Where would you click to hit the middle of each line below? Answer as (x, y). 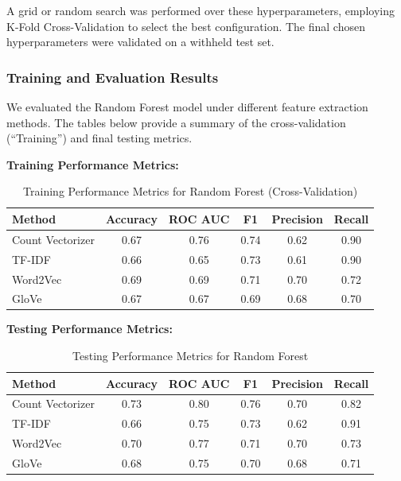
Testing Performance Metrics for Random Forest (191, 356)
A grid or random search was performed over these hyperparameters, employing (200, 10)
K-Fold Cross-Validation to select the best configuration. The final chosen (186, 26)
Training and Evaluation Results (113, 77)
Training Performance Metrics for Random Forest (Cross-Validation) (191, 191)
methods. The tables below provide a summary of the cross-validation (176, 122)
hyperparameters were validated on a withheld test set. (140, 42)
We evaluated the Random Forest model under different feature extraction (187, 107)
